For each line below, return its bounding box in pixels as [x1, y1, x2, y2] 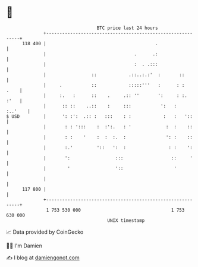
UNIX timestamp [107, 217, 145, 224]
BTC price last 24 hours [96, 25, 159, 31]
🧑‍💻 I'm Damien [6, 242, 43, 249]
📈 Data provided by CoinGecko [6, 228, 84, 235]
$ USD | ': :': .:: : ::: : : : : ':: [6, 113, 193, 120]
